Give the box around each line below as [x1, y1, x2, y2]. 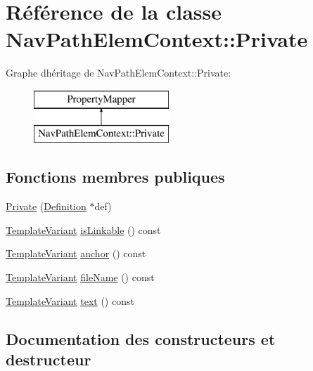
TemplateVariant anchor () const [6, 246, 146, 261]
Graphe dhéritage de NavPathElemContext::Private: [6, 65, 231, 80]
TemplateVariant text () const [6, 293, 134, 308]
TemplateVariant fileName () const [6, 270, 155, 285]
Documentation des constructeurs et [6, 327, 276, 349]
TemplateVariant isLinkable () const [6, 222, 161, 237]
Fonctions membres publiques [6, 166, 225, 188]
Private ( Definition [6, 199, 87, 214]
